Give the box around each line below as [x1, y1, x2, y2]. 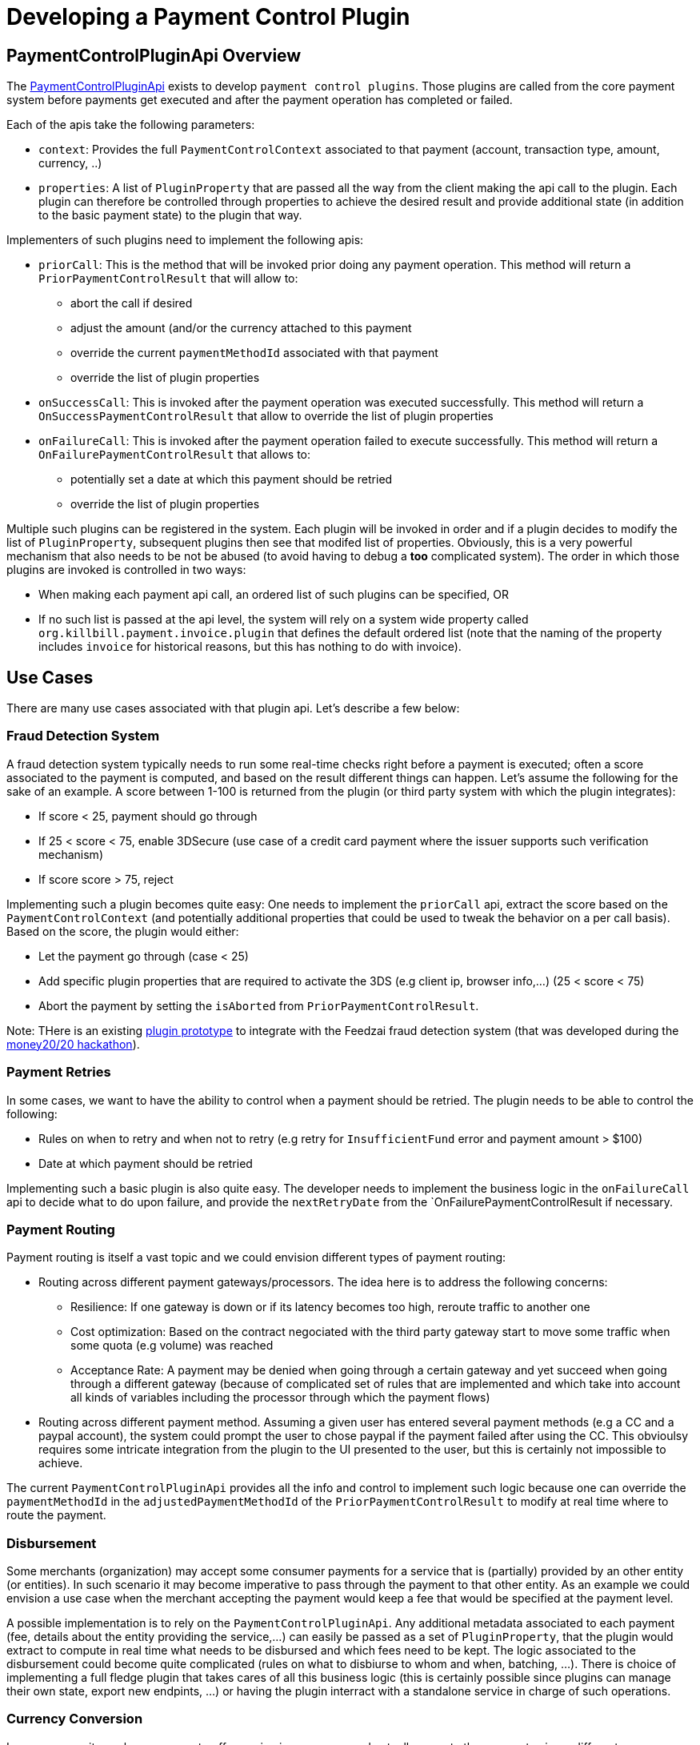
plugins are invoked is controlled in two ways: [6, 563, 246, 577]
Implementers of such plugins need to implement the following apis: [6, 233, 364, 247]
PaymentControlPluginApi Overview [6, 45, 302, 66]
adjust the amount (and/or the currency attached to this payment [70, 321, 412, 335]
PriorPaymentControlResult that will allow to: [38, 271, 298, 286]
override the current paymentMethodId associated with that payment [70, 346, 438, 360]
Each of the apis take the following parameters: [6, 118, 255, 132]
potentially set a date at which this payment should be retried [70, 472, 393, 487]
